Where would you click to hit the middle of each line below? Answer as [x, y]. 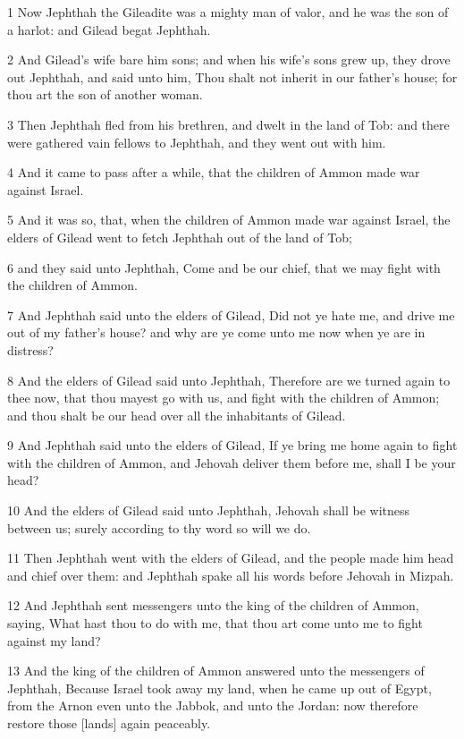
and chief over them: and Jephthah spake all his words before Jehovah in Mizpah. [231, 575]
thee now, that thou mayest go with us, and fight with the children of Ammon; [224, 398]
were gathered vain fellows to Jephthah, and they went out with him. [197, 142]
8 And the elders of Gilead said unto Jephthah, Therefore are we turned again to [229, 380]
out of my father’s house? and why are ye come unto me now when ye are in [216, 332]
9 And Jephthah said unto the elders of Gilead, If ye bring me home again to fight [232, 445]
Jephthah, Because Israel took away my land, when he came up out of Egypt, [219, 688]
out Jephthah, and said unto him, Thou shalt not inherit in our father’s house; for [232, 76]
